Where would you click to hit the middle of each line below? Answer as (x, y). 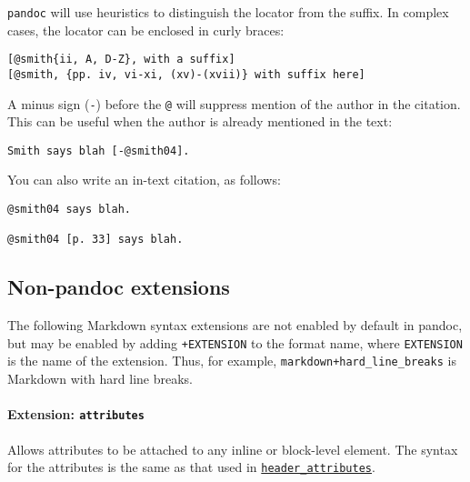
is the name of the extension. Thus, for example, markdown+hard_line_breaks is (232, 361)
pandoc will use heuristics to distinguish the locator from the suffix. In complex (228, 12)
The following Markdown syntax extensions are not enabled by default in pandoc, (235, 325)
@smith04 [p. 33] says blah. (95, 240)
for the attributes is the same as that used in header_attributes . (191, 467)
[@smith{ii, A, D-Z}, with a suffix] (121, 60)
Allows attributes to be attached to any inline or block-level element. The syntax (233, 449)
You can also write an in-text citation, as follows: (144, 180)
